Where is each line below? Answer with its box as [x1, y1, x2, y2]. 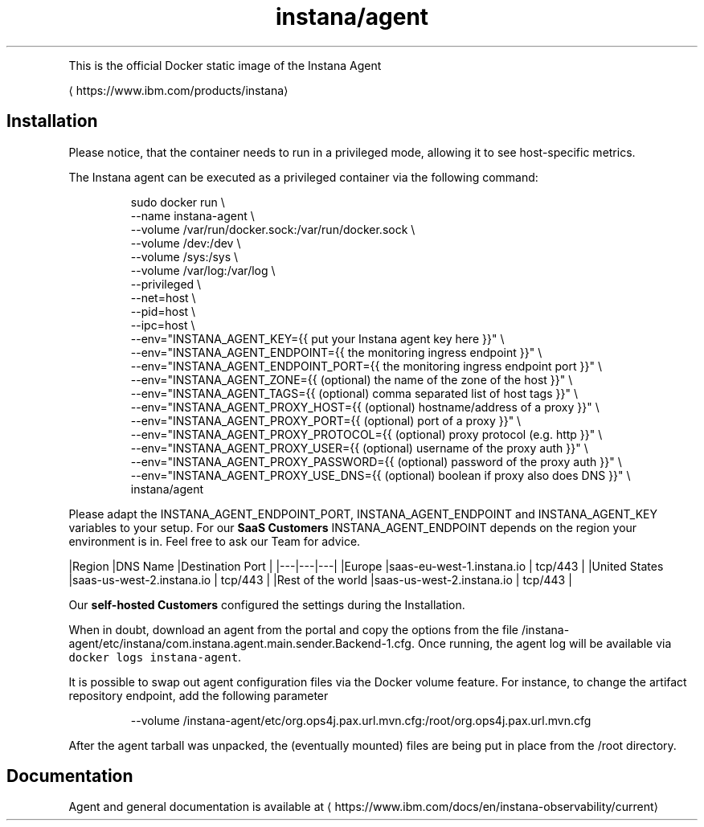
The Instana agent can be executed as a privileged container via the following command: [68, 170, 538, 184]
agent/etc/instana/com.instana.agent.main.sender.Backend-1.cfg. [68, 636, 415, 650]
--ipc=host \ [130, 317, 195, 332]
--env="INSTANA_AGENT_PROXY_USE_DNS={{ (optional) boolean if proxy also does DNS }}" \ [130, 468, 631, 482]
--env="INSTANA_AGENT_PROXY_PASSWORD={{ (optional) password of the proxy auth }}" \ [130, 454, 622, 469]
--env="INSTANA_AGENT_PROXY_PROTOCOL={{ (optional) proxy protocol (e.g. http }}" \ [130, 427, 603, 441]
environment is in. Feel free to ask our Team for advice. [68, 534, 361, 548]
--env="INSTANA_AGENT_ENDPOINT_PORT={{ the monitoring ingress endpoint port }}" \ [130, 358, 602, 373]
